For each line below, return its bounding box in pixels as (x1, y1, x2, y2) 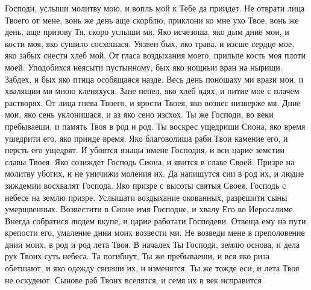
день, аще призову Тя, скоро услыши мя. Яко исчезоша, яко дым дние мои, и (5, 25, 289, 38)
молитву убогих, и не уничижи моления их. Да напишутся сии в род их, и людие (5, 167, 304, 180)
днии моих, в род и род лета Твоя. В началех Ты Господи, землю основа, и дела (5, 238, 300, 250)
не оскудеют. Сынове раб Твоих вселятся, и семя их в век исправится (5, 273, 262, 286)
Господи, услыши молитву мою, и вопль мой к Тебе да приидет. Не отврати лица (5, 2, 305, 14)
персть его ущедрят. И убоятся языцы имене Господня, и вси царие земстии (5, 143, 284, 156)
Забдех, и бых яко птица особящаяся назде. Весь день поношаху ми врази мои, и (5, 72, 304, 85)
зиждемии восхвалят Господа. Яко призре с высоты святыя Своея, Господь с (5, 178, 286, 191)
